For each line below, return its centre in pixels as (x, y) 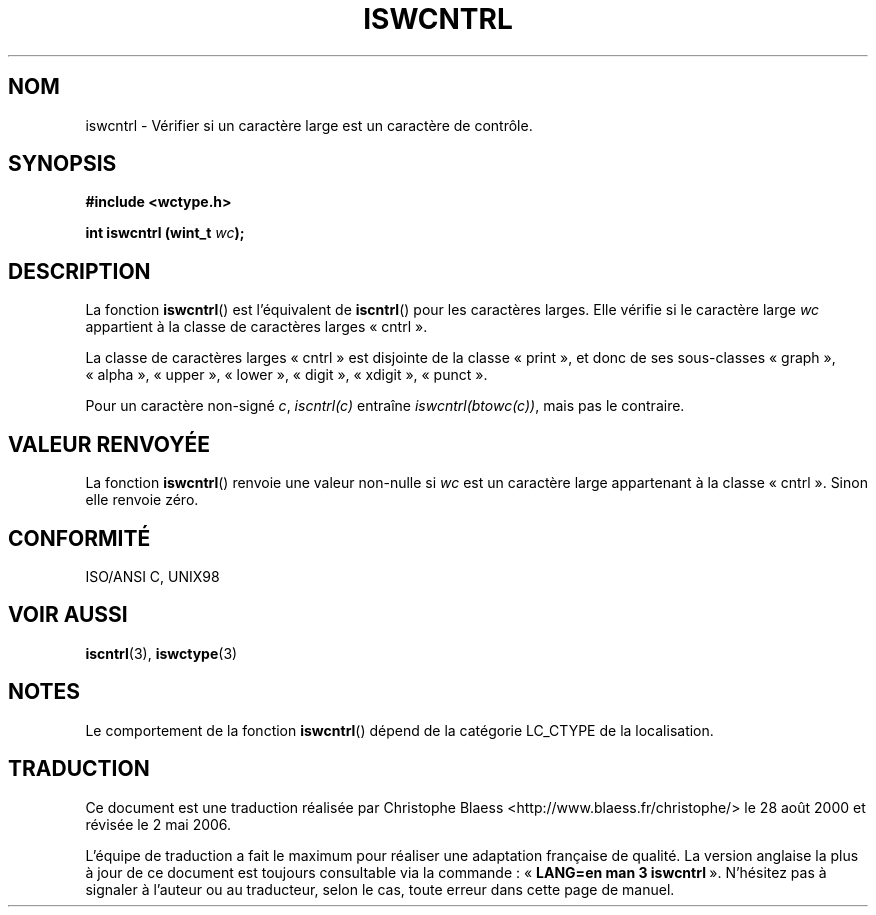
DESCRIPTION (79, 271)
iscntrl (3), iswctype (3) (161, 653)
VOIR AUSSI (68, 615)
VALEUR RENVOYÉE (109, 444)
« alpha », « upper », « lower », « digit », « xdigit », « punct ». (286, 375)
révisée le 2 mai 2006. (158, 824)
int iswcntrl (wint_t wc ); (165, 233)
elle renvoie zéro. (142, 500)
